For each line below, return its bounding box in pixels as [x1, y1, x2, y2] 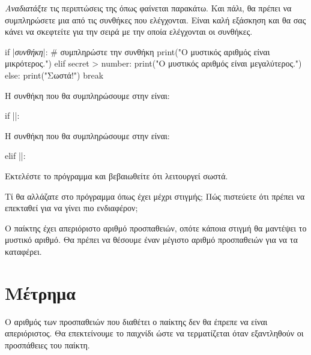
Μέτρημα [5, 280, 76, 305]
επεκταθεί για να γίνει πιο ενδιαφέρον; [5, 201, 138, 214]
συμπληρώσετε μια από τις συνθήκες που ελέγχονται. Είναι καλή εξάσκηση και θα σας [5, 13, 306, 26]
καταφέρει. [5, 245, 42, 257]
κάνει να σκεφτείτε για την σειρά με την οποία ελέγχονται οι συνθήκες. [5, 25, 253, 38]
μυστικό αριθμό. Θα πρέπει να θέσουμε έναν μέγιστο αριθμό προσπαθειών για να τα [5, 233, 298, 246]
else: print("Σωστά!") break [5, 68, 104, 81]
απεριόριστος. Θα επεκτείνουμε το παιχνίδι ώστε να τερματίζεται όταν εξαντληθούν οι [5, 327, 304, 339]
